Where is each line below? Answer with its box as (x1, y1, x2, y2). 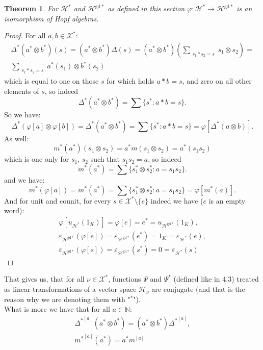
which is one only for (4, 154, 69, 164)
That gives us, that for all (4, 273, 85, 284)
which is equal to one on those (4, 76, 99, 86)
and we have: (4, 174, 45, 185)
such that (90, 154, 120, 164)
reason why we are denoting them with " (4, 293, 130, 304)
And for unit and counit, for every (4, 195, 111, 206)
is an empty (208, 195, 246, 206)
